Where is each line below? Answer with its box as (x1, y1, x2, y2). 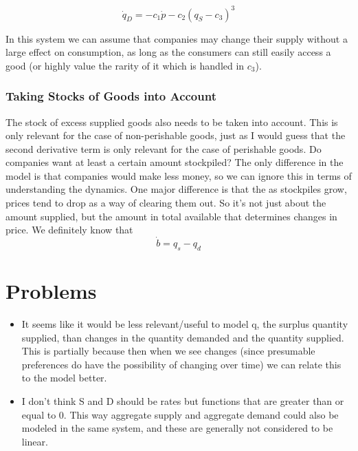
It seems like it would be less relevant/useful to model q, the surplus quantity (21, 316, 348, 331)
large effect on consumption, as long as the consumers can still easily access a (5, 45, 331, 59)
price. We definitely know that (5, 222, 133, 237)
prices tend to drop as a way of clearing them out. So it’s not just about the (5, 196, 326, 210)
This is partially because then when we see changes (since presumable (21, 344, 315, 358)
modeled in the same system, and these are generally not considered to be (21, 421, 333, 435)
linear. (21, 434, 48, 448)
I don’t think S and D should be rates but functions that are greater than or (21, 393, 344, 408)
